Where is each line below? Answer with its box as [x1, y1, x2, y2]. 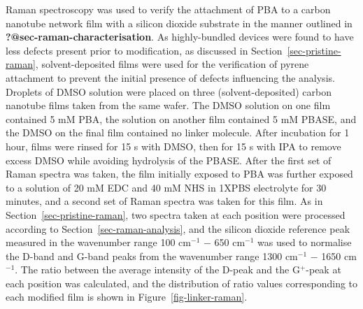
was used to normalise [257, 235, 352, 250]
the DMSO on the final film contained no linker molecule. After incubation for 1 [6, 125, 350, 140]
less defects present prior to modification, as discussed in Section [6, 43, 283, 57]
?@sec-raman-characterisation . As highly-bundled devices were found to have [6, 29, 354, 44]
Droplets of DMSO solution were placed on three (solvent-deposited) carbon [6, 84, 332, 99]
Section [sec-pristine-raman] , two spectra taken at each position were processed [6, 207, 346, 222]
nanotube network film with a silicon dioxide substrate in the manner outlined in [6, 15, 353, 30]
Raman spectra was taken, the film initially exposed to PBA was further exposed [6, 166, 353, 181]
